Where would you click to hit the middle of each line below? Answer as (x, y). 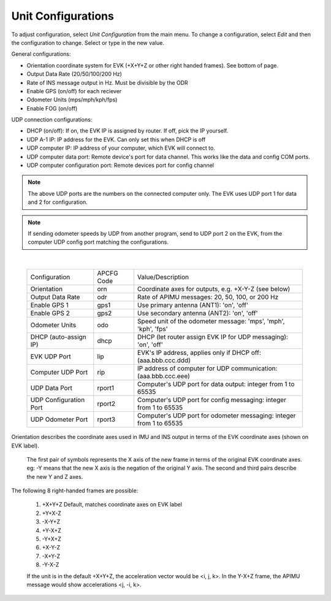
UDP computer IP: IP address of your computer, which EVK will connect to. (121, 148)
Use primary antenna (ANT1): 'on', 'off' (192, 305)
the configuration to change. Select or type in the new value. (88, 42)
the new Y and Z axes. (55, 476)
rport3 (106, 419)
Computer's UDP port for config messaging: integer (211, 400)
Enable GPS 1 (49, 305)
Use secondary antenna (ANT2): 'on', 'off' (197, 313)
